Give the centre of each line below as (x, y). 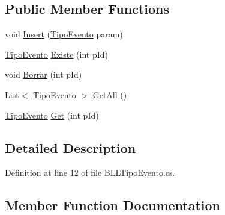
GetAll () (110, 94)
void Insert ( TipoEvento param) (64, 34)
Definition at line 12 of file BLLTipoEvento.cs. (90, 173)
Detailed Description (70, 147)
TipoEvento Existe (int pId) (57, 54)
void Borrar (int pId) (43, 74)
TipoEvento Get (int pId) (52, 115)
